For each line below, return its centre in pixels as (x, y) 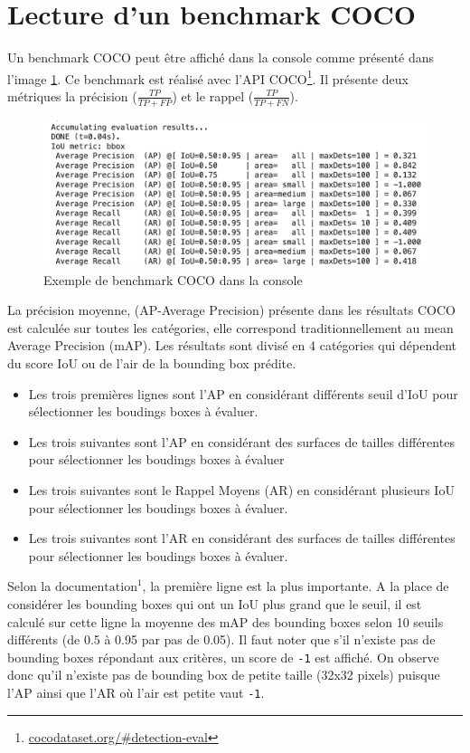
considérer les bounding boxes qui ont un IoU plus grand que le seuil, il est (215, 604)
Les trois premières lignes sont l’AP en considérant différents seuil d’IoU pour (243, 393)
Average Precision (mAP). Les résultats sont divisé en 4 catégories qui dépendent (232, 345)
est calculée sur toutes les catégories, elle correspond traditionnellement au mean (230, 327)
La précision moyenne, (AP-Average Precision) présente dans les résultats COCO (231, 310)
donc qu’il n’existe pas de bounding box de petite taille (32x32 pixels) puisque (224, 675)
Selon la (29, 586)
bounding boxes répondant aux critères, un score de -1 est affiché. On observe (223, 657)
